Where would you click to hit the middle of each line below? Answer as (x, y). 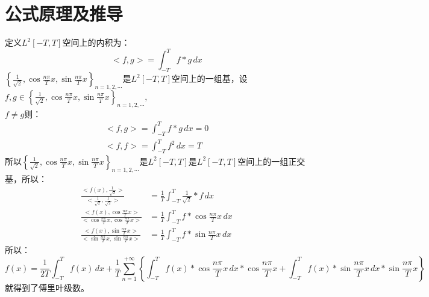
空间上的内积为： (96, 42)
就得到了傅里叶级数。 (47, 287)
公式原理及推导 (64, 14)
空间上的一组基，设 (209, 78)
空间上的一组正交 (271, 161)
